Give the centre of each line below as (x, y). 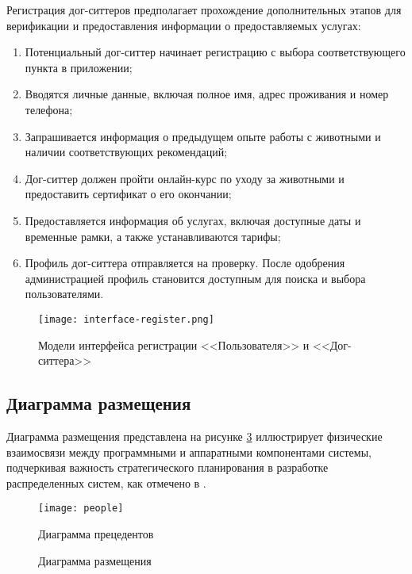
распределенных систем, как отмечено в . (106, 482)
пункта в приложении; (79, 67)
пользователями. (64, 294)
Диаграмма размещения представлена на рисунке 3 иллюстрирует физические (194, 436)
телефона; (49, 109)
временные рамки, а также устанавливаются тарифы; (153, 236)
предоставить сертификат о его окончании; (128, 194)
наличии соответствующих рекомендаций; (126, 152)
